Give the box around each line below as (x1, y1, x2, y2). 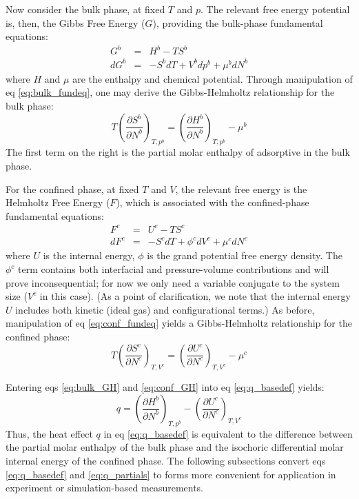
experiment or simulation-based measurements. (6, 480, 204, 495)
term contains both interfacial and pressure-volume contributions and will (18, 262, 329, 276)
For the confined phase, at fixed (6, 181, 139, 196)
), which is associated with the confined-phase (116, 195, 309, 210)
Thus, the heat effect (6, 426, 93, 440)
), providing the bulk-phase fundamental (152, 15, 323, 30)
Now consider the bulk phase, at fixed (6, 2, 165, 16)
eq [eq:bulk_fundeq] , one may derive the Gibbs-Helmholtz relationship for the (6, 85, 335, 99)
